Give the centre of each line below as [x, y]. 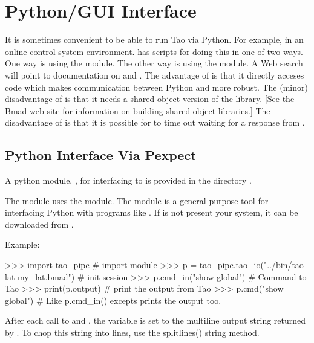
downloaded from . [39, 224]
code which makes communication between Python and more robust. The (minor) [156, 87]
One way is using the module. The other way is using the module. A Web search [154, 63]
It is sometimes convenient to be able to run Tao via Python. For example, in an [154, 40]
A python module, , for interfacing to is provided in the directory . [128, 180]
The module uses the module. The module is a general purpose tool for [137, 200]
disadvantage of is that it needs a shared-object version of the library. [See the [150, 99]
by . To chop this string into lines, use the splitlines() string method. [132, 332]
